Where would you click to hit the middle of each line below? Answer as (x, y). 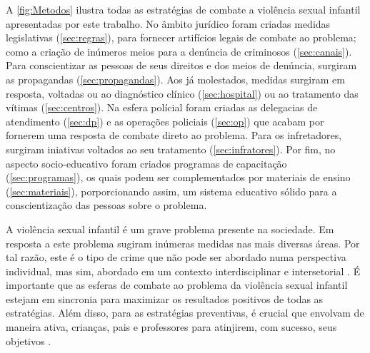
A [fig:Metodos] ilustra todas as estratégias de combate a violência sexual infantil (183, 9)
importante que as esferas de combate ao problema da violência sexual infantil (177, 285)
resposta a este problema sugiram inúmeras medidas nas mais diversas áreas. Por (183, 243)
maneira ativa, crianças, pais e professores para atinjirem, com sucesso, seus (171, 327)
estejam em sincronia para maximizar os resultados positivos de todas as (165, 298)
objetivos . (29, 341)
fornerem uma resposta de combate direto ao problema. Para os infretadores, (174, 135)
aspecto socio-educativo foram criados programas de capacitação (146, 163)
